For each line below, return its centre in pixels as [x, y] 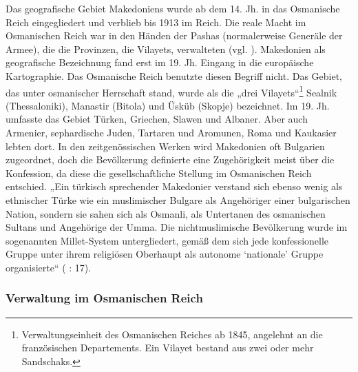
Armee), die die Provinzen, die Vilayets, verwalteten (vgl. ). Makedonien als [166, 49]
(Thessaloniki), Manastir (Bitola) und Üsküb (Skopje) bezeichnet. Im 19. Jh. [168, 105]
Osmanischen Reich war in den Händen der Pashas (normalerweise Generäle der [174, 35]
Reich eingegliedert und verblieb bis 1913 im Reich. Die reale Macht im [156, 22]
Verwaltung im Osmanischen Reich [104, 298]
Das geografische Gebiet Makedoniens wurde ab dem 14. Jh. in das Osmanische [173, 8]
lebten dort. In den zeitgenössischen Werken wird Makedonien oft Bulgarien [165, 146]
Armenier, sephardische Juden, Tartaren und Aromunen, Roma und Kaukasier [171, 132]
